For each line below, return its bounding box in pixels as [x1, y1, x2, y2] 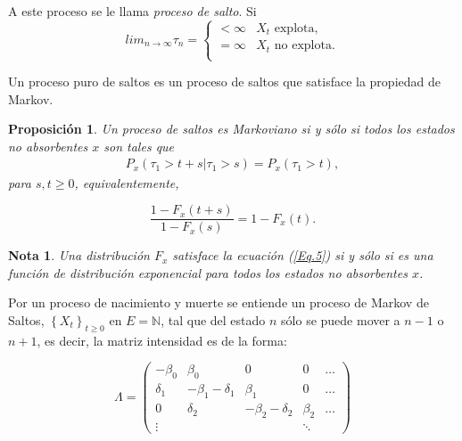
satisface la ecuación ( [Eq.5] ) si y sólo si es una [172, 246, 433, 265]
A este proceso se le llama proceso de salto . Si [8, 2, 257, 20]
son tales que [103, 136, 175, 155]
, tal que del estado [161, 310, 266, 329]
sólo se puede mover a [281, 310, 400, 329]
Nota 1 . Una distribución [8, 246, 150, 265]
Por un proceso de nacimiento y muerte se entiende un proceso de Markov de [8, 293, 429, 312]
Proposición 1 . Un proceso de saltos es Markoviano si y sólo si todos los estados [8, 119, 455, 138]
